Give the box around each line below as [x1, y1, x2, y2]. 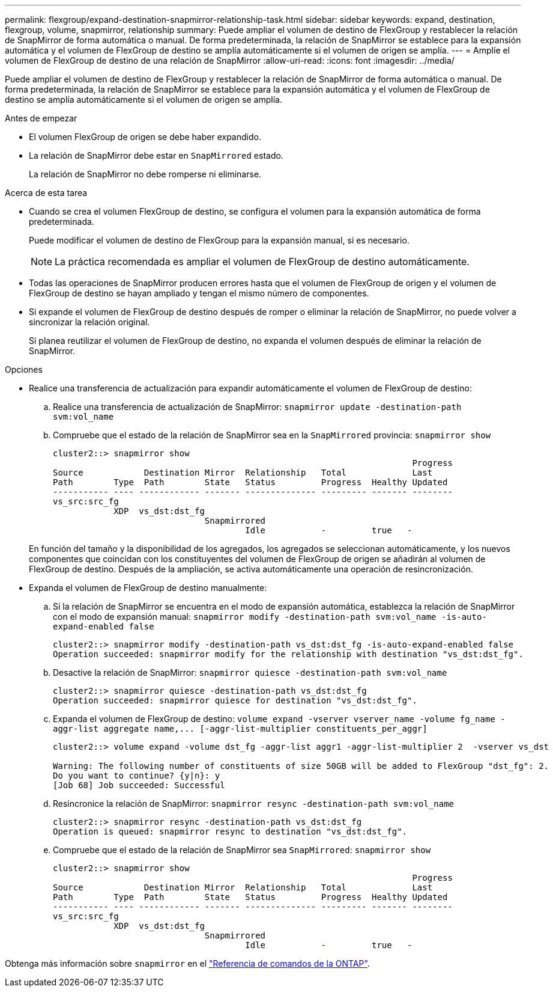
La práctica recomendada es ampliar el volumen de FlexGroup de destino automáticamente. [55, 256, 470, 268]
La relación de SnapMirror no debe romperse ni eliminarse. [29, 169, 262, 179]
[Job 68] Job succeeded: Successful [53, 780, 225, 790]
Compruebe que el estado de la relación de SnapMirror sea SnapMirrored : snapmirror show [53, 845, 431, 855]
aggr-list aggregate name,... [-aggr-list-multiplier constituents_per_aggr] [53, 724, 428, 733]
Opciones [5, 364, 43, 375]
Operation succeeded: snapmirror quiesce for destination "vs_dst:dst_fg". [53, 696, 417, 705]
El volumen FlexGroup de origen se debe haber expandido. [29, 132, 261, 142]
